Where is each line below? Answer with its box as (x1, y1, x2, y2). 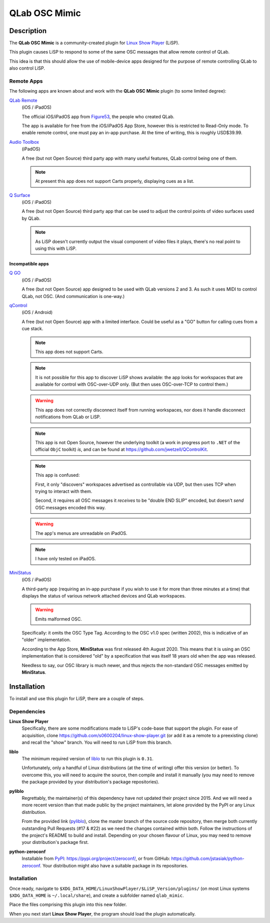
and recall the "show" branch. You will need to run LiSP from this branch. (21, 739, 172, 746)
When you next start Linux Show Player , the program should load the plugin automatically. (9, 910, 196, 916)
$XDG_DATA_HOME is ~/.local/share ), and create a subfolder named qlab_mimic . (9, 892, 184, 898)
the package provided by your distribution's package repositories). (21, 779, 159, 785)
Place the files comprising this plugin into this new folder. (9, 901, 127, 907)
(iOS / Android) (21, 310, 53, 316)
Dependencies (9, 708, 46, 715)
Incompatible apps (9, 261, 49, 267)
